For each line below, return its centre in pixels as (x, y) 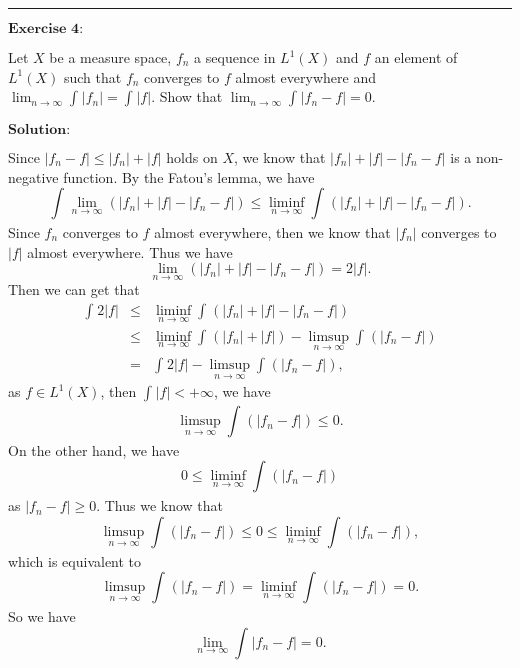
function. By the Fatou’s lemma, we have (189, 176)
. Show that (187, 96)
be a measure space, (110, 57)
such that (92, 76)
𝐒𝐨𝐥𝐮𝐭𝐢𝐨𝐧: (39, 129)
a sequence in (235, 57)
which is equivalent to (75, 560)
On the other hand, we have (94, 449)
